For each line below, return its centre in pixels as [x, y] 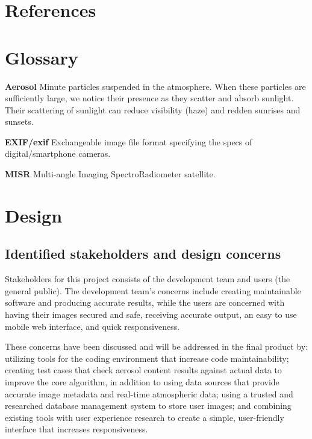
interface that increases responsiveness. [76, 429]
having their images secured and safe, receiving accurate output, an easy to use [151, 314]
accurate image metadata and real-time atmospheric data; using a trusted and [149, 393]
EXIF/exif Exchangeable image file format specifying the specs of [129, 141]
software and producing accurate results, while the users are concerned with [145, 302]
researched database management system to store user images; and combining [148, 406]
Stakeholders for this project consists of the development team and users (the [148, 279]
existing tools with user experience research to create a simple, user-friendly [145, 417]
